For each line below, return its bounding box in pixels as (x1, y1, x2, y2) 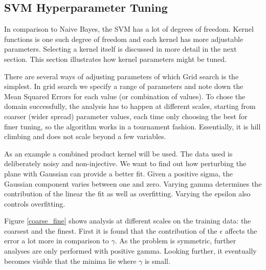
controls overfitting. (4, 198, 65, 209)
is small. (144, 255, 170, 266)
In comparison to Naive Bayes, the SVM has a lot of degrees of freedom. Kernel (4, 24, 254, 34)
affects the (225, 225, 257, 236)
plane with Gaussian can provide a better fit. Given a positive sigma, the (4, 168, 233, 178)
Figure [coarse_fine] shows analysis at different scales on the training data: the (4, 215, 251, 226)
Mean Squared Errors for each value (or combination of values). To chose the (4, 91, 246, 101)
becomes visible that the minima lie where (4, 255, 137, 266)
